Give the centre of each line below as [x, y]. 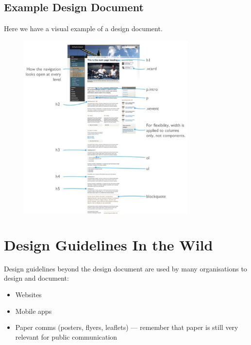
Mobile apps [33, 311]
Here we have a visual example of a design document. [83, 29]
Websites [28, 294]
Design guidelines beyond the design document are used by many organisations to [125, 268]
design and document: [36, 278]
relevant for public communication [66, 336]
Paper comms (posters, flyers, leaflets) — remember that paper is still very [127, 327]
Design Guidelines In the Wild [109, 244]
